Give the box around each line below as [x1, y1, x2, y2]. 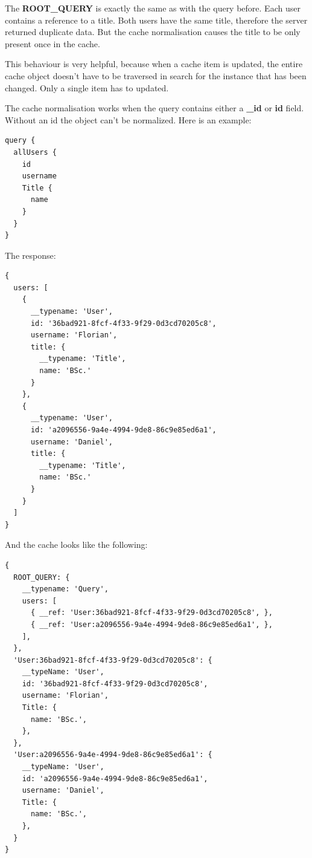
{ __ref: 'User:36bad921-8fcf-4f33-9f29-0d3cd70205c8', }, [30, 608, 273, 617]
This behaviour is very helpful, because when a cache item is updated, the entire [5, 57, 303, 70]
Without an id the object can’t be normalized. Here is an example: [5, 113, 252, 126]
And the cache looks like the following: [5, 538, 148, 551]
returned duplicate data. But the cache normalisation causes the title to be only [5, 25, 301, 38]
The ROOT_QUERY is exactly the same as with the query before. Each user [5, 2, 301, 14]
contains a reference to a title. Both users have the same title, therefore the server [5, 13, 308, 26]
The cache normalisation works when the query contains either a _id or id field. [5, 102, 304, 114]
